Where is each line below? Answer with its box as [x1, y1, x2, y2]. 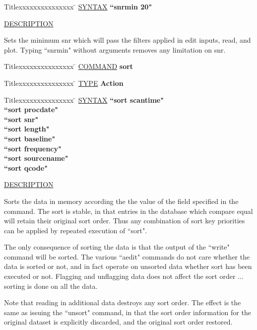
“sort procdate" [4, 104, 59, 115]
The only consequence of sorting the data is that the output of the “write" [4, 242, 230, 252]
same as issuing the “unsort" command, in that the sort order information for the [4, 307, 251, 317]
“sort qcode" [4, 162, 48, 173]
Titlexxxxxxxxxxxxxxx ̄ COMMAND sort [4, 61, 133, 71]
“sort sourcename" [4, 153, 68, 163]
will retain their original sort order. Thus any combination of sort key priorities [4, 215, 245, 226]
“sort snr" [4, 114, 39, 124]
